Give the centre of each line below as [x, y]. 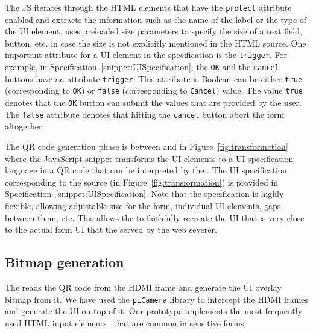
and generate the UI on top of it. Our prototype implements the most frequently [154, 311]
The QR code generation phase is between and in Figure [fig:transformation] [147, 146]
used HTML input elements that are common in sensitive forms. [126, 322]
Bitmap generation [65, 262]
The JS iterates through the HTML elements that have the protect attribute [148, 7]
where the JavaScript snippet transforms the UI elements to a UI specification [149, 158]
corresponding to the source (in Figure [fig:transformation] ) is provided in [142, 182]
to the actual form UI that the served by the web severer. [111, 229]
